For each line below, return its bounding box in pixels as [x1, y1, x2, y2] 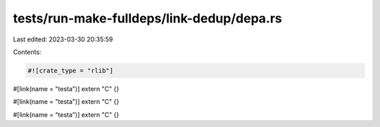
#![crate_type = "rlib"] [27, 67, 114, 74]
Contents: [13, 48, 42, 56]
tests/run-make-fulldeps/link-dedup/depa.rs [13, 11, 282, 26]
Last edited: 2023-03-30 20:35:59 [13, 35, 113, 44]
